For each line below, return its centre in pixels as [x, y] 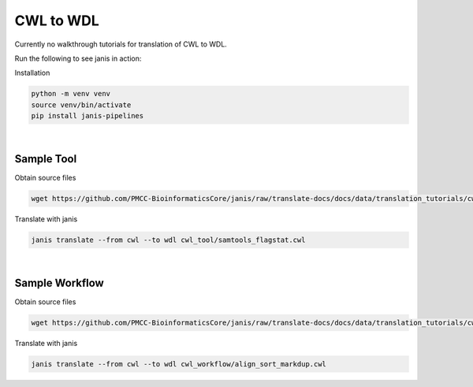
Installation [32, 73]
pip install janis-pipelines [88, 116]
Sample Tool [46, 159]
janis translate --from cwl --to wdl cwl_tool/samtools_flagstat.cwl [168, 240]
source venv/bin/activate [81, 105]
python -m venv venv [71, 94]
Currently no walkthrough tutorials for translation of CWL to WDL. [121, 44]
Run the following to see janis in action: [78, 58]
